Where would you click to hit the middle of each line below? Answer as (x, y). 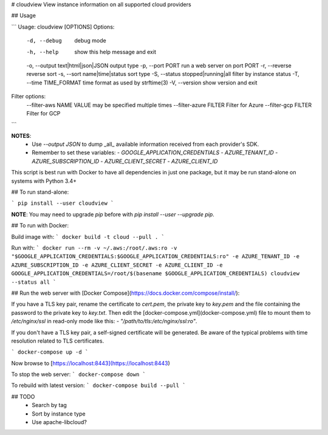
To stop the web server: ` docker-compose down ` (78, 374)
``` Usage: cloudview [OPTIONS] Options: (63, 27)
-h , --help (43, 52)
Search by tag (49, 405)
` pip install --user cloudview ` (63, 203)
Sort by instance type (59, 414)
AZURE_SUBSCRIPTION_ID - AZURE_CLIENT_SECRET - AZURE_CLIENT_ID (125, 161)
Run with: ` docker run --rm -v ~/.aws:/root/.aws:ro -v (94, 248)
